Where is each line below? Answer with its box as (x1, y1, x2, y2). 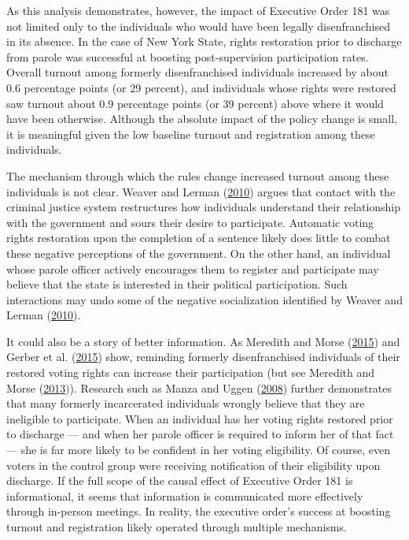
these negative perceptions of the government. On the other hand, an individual (6, 244, 391, 261)
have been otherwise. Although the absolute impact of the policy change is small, (6, 110, 397, 127)
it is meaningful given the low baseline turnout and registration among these (6, 125, 375, 142)
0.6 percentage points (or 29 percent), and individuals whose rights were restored (6, 79, 396, 95)
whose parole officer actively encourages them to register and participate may (6, 260, 379, 277)
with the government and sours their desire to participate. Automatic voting (6, 214, 374, 230)
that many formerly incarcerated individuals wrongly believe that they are (6, 395, 365, 412)
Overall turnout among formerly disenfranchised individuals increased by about (6, 64, 389, 80)
